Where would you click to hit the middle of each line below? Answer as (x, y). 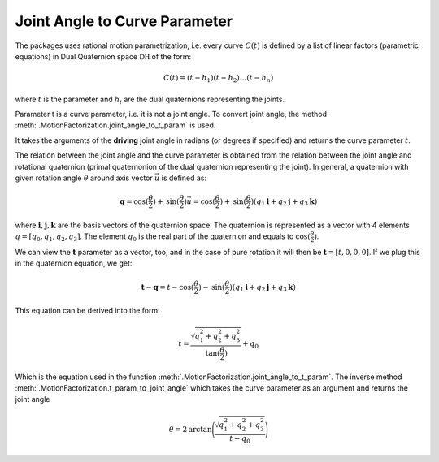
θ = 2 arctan (190, 430)
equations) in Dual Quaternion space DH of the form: (103, 56)
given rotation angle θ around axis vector (84, 178)
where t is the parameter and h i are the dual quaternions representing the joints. (150, 100)
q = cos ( (134, 201)
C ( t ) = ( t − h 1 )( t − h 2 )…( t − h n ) (219, 79)
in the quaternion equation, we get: (74, 263)
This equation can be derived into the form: (87, 311)
